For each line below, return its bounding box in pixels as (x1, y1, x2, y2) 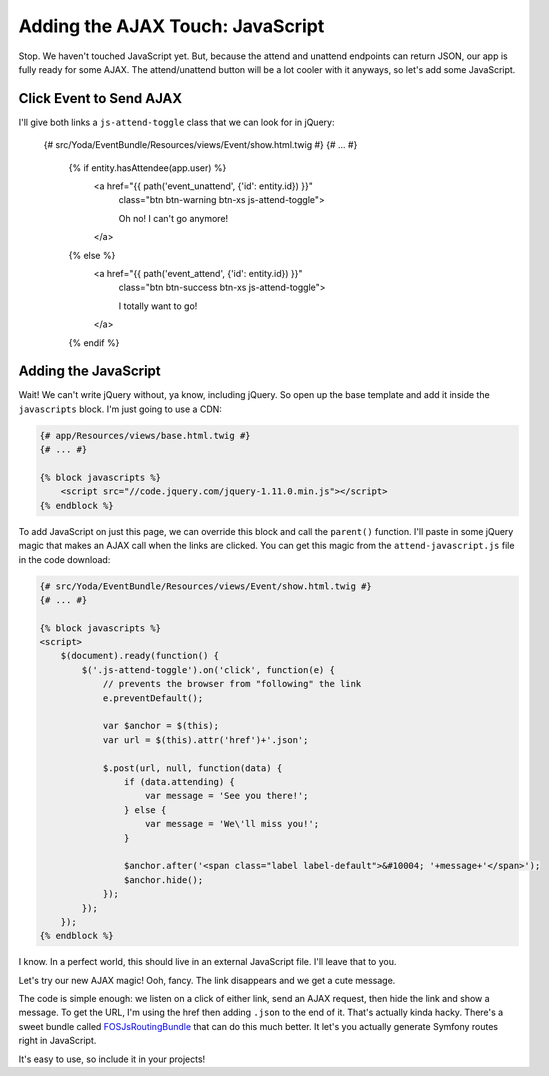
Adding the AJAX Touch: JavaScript (18, 15, 325, 37)
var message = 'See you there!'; (145, 790, 309, 802)
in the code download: (18, 553, 111, 565)
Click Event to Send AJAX (18, 90, 183, 107)
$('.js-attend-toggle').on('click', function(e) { (81, 664, 335, 675)
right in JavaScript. (18, 1035, 97, 1047)
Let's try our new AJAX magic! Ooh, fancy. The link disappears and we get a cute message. (18, 974, 396, 986)
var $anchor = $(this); (102, 720, 220, 732)
